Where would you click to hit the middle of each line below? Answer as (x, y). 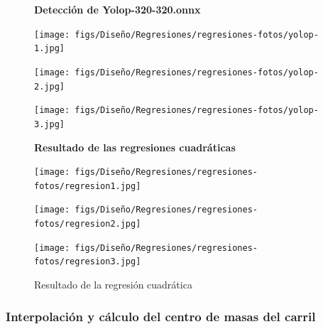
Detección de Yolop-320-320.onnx (117, 9)
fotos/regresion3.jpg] (88, 262)
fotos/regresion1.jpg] (88, 186)
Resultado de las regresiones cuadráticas (135, 147)
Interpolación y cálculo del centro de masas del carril (161, 316)
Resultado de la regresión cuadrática (113, 285)
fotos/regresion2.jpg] (88, 224)
